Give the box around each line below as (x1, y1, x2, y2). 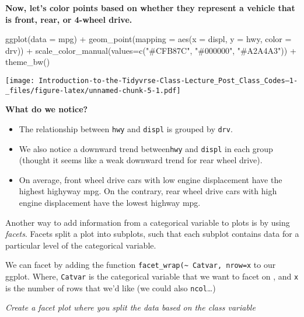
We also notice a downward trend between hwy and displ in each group (19, 142, 273, 154)
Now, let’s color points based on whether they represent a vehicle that (5, 2, 295, 13)
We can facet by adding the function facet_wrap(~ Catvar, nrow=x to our (5, 259, 276, 271)
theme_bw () (5, 56, 50, 68)
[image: (5, 76, 35, 85)
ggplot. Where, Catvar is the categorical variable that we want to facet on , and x (5, 270, 299, 282)
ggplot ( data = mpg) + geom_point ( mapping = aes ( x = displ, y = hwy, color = (5, 33, 292, 45)
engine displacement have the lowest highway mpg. (19, 196, 201, 208)
